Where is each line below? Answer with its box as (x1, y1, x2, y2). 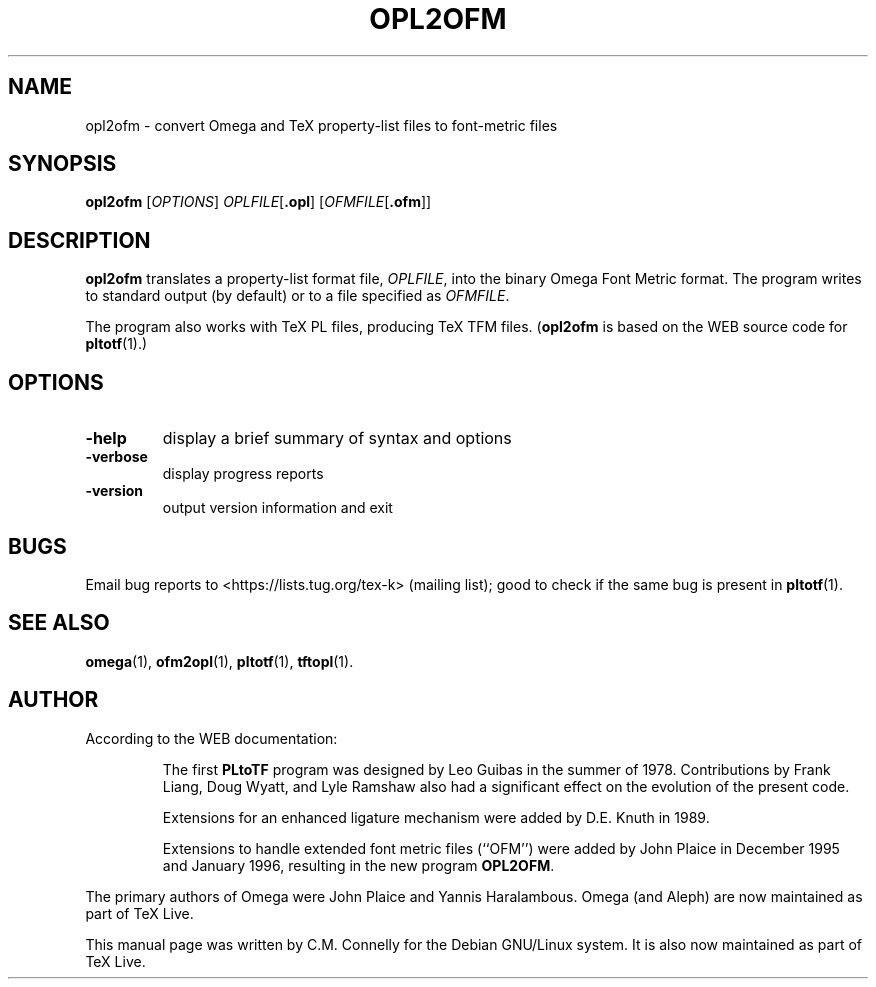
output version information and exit (162, 499, 393, 517)
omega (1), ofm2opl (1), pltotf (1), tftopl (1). (85, 652, 354, 670)
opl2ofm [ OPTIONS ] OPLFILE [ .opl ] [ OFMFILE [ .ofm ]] (85, 193, 432, 211)
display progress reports (162, 465, 324, 483)
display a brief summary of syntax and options (162, 428, 512, 449)
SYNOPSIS (8, 151, 117, 177)
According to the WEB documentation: (85, 729, 338, 747)
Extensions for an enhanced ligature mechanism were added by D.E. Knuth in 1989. (162, 808, 710, 826)
